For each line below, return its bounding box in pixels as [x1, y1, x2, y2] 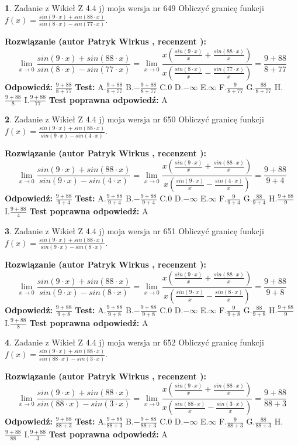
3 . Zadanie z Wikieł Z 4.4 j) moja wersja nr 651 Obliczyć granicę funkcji [5, 224, 264, 237]
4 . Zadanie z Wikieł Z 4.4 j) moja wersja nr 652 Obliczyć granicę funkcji [5, 336, 264, 348]
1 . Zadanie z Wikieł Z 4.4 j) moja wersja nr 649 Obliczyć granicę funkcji [5, 2, 264, 13]
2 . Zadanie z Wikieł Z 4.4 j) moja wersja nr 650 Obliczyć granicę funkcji [5, 113, 264, 125]
